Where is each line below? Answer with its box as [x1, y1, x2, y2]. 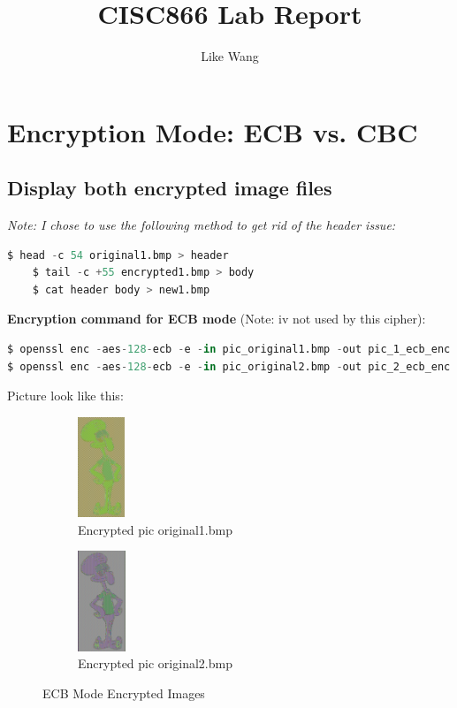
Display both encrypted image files [7, 174, 332, 202]
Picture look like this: [7, 386, 124, 405]
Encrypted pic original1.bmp [78, 520, 232, 538]
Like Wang [201, 47, 259, 65]
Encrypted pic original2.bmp [78, 654, 232, 673]
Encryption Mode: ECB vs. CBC [7, 113, 418, 149]
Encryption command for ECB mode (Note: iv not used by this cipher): [7, 309, 426, 328]
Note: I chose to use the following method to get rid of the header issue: [7, 216, 396, 234]
